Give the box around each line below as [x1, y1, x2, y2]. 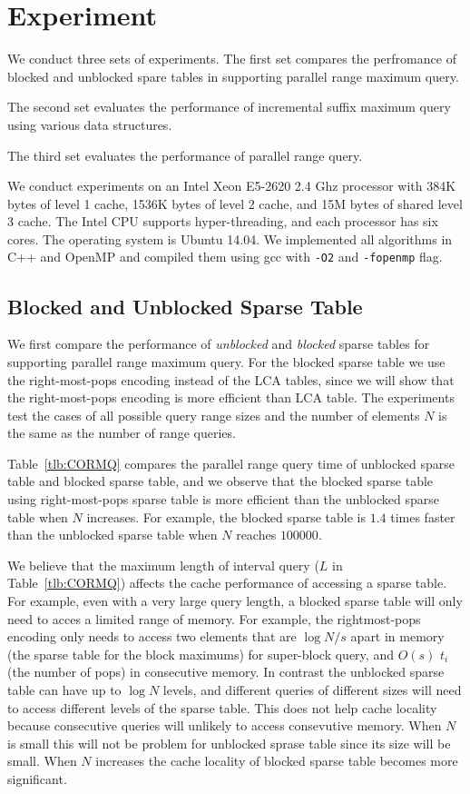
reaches [236, 525, 277, 544]
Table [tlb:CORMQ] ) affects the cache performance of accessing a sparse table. [7, 573, 447, 592]
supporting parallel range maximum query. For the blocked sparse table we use [7, 352, 446, 371]
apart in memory [350, 627, 445, 646]
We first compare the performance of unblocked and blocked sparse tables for [7, 334, 430, 353]
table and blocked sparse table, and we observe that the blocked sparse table [7, 471, 434, 491]
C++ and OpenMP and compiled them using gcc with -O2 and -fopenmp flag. [7, 247, 443, 266]
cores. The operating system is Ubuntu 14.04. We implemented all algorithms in [7, 229, 453, 248]
